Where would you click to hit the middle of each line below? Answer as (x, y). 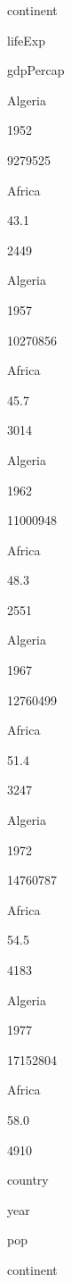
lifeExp (26, 40)
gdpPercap (36, 70)
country (28, 1180)
